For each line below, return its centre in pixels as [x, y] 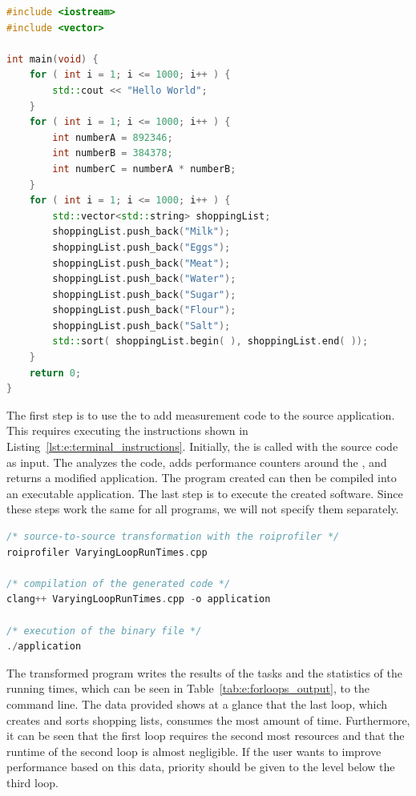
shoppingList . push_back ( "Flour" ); [144, 310]
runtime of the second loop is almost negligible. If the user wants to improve [194, 751]
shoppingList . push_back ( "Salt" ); [141, 326]
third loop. [33, 782]
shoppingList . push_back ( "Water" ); [144, 279]
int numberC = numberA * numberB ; [144, 169]
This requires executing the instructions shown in [127, 430]
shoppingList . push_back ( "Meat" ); [141, 263]
